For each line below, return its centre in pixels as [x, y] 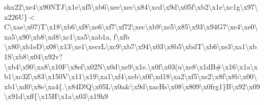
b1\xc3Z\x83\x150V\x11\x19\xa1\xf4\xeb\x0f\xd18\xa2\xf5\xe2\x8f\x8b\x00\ [131, 76]
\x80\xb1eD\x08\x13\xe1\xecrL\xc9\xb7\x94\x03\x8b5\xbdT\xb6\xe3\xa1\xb [130, 46]
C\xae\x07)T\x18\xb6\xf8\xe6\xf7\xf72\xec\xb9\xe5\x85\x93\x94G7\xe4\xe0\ [131, 27]
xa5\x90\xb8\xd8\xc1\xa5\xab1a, [58, 36]
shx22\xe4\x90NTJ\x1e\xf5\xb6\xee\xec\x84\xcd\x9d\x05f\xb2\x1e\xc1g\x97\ [131, 7]
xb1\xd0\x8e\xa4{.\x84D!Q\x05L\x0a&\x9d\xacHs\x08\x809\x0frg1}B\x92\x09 [132, 86]
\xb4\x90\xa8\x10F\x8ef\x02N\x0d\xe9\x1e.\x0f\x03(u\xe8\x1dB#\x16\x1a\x [131, 66]
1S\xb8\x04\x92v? [33, 56]
